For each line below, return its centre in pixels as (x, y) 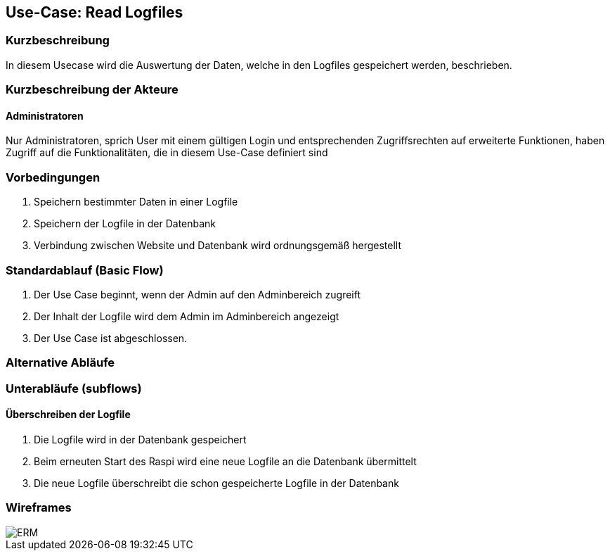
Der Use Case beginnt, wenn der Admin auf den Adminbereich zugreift (197, 294)
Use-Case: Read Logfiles (95, 12)
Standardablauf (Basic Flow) (85, 270)
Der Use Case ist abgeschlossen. (111, 338)
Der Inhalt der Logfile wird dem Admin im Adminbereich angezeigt (187, 316)
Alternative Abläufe (60, 363)
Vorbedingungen (53, 177)
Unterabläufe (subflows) (74, 388)
